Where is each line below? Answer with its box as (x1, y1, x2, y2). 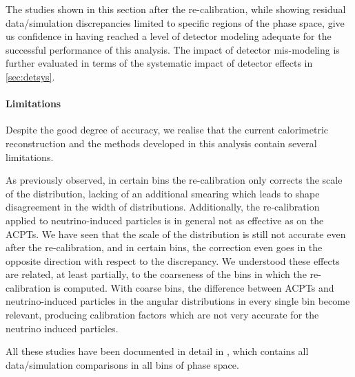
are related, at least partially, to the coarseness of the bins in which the (6, 267, 307, 281)
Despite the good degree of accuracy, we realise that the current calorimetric (6, 122, 329, 137)
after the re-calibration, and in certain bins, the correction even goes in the (6, 240, 323, 255)
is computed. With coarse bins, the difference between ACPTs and (54, 280, 334, 294)
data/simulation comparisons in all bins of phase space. (6, 357, 239, 371)
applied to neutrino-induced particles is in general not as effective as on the (6, 213, 324, 227)
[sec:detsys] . (6, 69, 55, 83)
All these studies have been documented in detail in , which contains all (6, 344, 309, 358)
